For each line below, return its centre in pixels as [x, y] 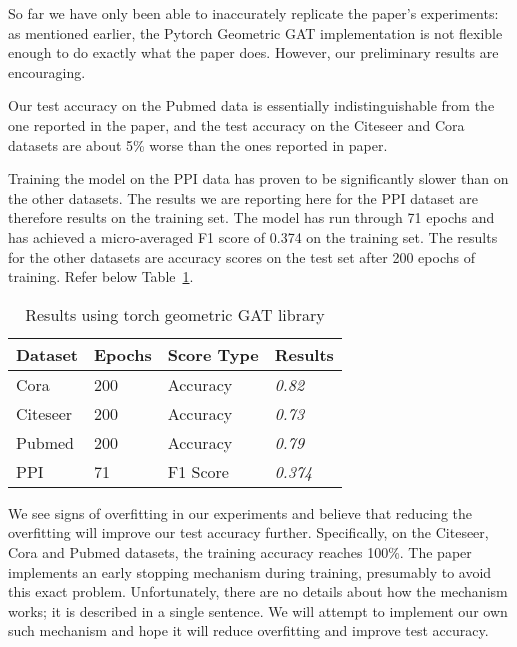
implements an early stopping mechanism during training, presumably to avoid [250, 571]
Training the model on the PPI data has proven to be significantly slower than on [258, 178]
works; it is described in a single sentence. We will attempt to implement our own [258, 610]
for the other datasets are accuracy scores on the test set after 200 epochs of [241, 256]
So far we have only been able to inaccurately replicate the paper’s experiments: [253, 13]
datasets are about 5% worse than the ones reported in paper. [198, 144]
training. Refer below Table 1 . [101, 276]
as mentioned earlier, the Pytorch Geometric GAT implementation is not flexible [255, 32]
